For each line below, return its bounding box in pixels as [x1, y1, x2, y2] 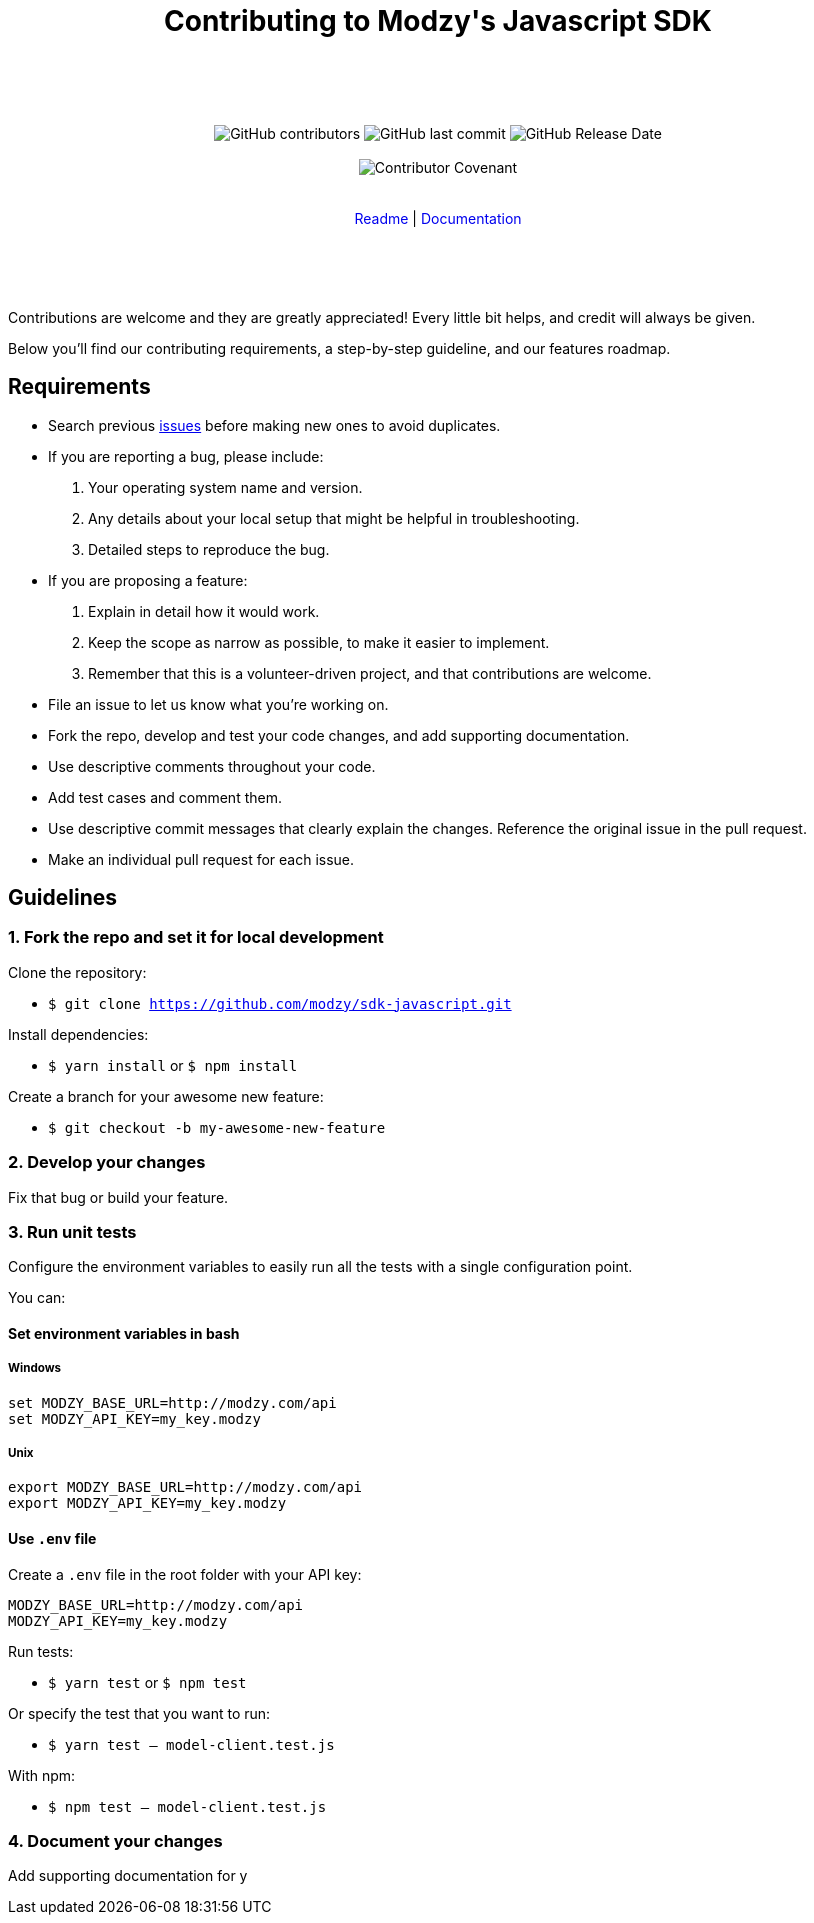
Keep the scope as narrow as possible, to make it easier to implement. [88, 633, 550, 651]
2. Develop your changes [8, 1152, 206, 1173]
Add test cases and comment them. [48, 788, 282, 806]
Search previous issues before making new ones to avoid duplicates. [48, 416, 501, 434]
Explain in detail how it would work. [88, 602, 320, 620]
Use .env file [8, 1530, 97, 1548]
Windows [8, 1361, 62, 1376]
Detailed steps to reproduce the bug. [88, 540, 330, 558]
